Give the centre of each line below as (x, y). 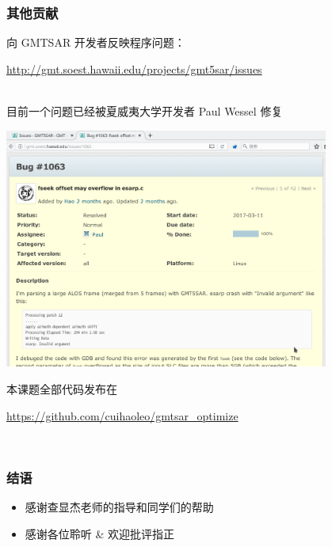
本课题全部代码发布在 (62, 388)
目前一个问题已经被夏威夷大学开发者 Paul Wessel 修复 (145, 111)
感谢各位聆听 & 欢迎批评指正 (100, 533)
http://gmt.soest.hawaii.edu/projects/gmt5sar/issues (134, 68)
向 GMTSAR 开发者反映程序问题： (96, 42)
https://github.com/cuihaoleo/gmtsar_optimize (122, 415)
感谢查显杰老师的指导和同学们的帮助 (119, 506)
